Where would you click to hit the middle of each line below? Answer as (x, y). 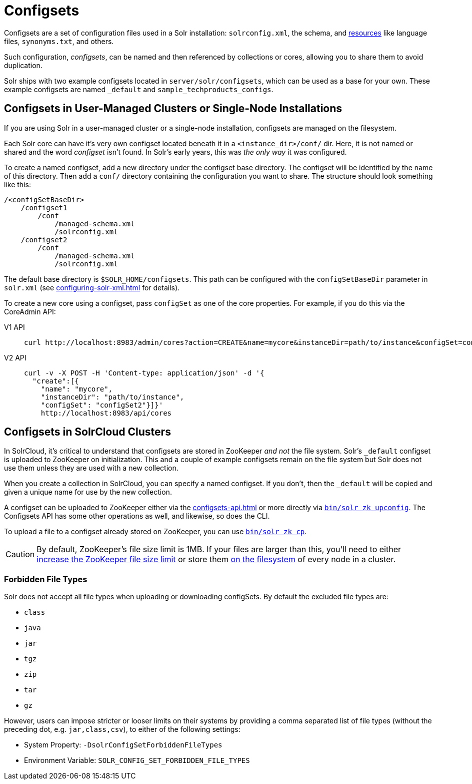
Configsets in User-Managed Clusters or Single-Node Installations (173, 109)
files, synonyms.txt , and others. (59, 41)
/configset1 (44, 208)
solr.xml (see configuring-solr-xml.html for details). (92, 287)
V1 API (14, 327)
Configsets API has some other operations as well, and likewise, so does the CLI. (137, 516)
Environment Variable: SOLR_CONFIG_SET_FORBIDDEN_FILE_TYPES (137, 760)
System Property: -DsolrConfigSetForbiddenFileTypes (123, 745)
